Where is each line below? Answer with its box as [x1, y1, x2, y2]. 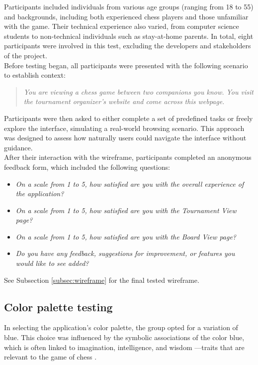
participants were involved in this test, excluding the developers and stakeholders [4, 40, 251, 51]
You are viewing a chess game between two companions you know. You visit [23, 86, 254, 97]
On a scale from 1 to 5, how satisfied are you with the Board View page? [15, 231, 237, 242]
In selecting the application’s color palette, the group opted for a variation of [4, 322, 238, 333]
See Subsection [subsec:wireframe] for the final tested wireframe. [4, 274, 199, 285]
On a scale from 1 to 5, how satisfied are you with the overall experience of [15, 178, 244, 189]
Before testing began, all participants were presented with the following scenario [4, 60, 248, 70]
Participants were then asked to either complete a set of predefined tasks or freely [4, 113, 253, 123]
